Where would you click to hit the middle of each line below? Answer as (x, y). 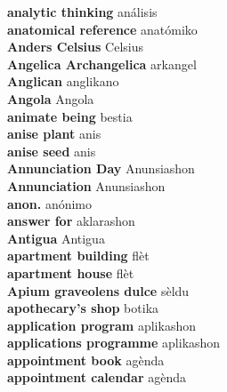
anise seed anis (52, 151)
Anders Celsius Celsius (75, 47)
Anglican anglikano (63, 81)
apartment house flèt (71, 272)
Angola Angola (51, 98)
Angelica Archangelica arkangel (102, 64)
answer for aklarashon (71, 221)
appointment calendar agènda (97, 377)
